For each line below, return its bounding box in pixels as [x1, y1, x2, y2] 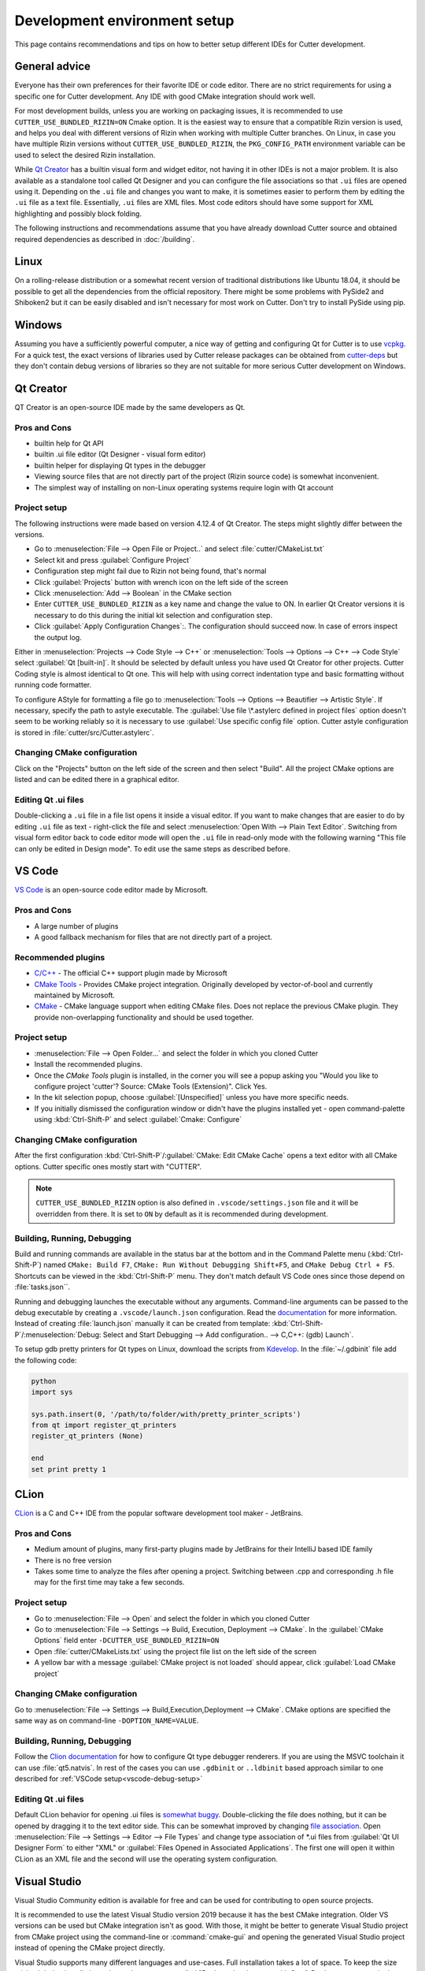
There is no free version [34, 1556, 112, 1565]
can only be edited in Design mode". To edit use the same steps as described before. [14, 844, 290, 853]
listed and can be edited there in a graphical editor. [14, 775, 180, 784]
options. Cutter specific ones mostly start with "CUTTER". [14, 1161, 202, 1171]
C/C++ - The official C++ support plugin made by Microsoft [34, 968, 227, 978]
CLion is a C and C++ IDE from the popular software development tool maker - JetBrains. [14, 1508, 303, 1518]
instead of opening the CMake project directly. [14, 1943, 165, 1953]
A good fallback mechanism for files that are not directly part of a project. [34, 932, 273, 941]
